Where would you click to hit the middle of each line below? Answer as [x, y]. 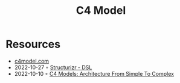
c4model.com [32, 61]
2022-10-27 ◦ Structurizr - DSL [53, 67]
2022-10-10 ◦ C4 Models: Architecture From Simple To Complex [94, 73]
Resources [33, 44]
